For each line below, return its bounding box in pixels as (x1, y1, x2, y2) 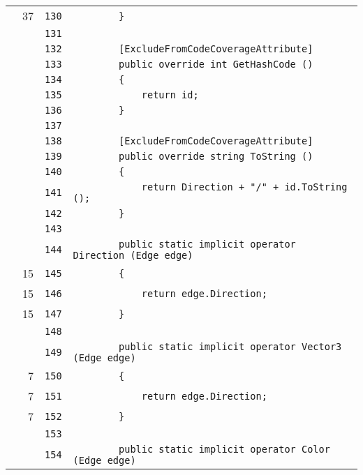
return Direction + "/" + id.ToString (141, 181, 348, 193)
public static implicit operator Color (119, 444, 330, 455)
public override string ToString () (119, 151, 313, 162)
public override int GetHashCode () (119, 59, 313, 70)
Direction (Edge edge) (73, 250, 193, 261)
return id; (141, 89, 199, 100)
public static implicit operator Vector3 (119, 341, 342, 352)
